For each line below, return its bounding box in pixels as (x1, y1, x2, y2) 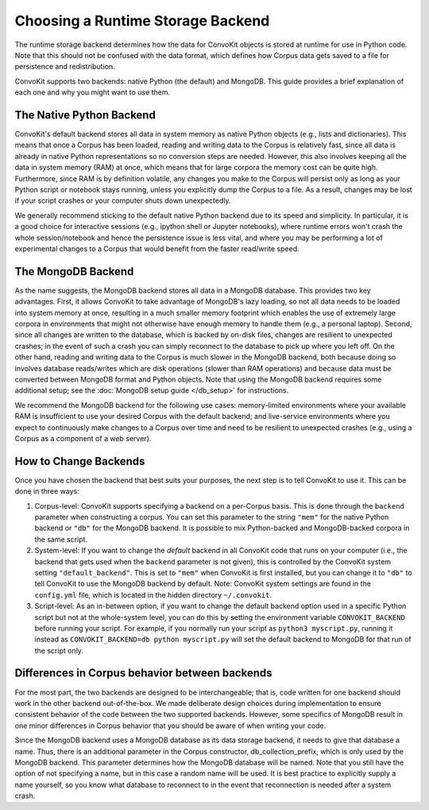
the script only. (34, 645, 83, 655)
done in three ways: (14, 486, 79, 496)
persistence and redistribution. (14, 62, 115, 72)
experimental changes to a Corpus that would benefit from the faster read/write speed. (14, 243, 300, 254)
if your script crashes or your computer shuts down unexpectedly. (14, 196, 231, 206)
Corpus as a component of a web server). (14, 433, 152, 443)
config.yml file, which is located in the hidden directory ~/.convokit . (34, 590, 272, 599)
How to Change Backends (14, 454, 145, 468)
